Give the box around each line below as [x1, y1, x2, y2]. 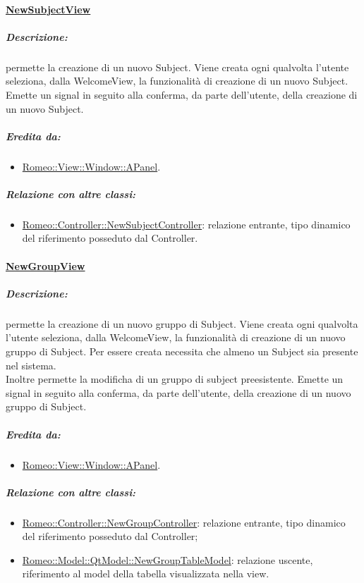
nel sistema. [6, 357, 56, 372]
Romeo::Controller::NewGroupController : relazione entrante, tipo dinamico [22, 515, 346, 529]
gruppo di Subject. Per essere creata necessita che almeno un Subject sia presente [6, 343, 358, 358]
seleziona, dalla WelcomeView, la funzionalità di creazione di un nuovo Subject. [6, 73, 348, 88]
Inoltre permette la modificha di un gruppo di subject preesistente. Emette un [6, 372, 344, 386]
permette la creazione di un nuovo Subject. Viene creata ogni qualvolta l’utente [6, 59, 349, 74]
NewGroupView [6, 258, 85, 273]
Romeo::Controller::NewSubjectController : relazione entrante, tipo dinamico [22, 216, 351, 231]
